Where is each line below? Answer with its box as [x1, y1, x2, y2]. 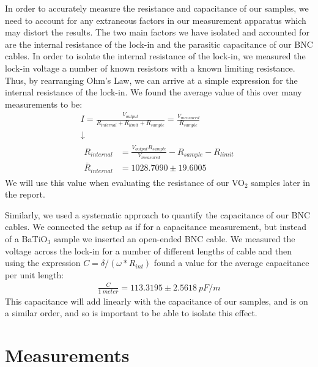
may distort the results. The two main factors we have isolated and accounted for [5, 26, 309, 39]
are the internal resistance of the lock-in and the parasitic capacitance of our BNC [5, 37, 313, 50]
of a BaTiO [5, 232, 48, 245]
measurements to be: [5, 97, 83, 110]
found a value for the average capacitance [153, 256, 309, 269]
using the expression [5, 256, 81, 269]
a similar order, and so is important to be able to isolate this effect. [5, 306, 257, 319]
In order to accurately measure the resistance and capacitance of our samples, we [5, 2, 309, 14]
